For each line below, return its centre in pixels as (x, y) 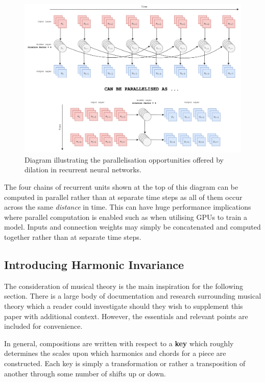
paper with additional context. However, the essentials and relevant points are (126, 316)
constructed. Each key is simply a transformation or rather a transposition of (125, 363)
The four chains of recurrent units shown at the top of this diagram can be (121, 187)
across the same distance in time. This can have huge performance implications (128, 207)
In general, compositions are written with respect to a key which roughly (119, 343)
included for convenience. (43, 326)
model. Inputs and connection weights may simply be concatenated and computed (132, 227)
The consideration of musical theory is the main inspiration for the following (124, 286)
